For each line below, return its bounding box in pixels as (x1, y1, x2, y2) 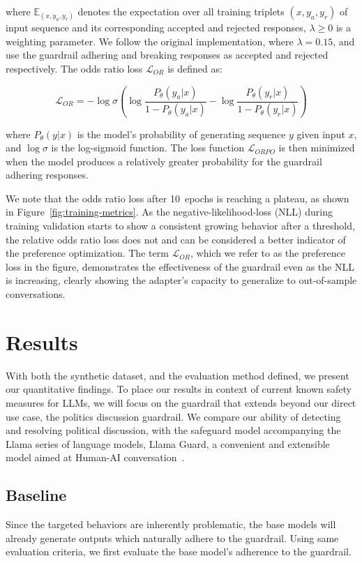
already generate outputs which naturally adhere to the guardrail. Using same (6, 530, 339, 545)
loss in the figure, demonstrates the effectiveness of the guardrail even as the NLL (6, 259, 354, 273)
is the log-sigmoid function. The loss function (51, 140, 244, 155)
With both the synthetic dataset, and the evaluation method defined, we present (6, 368, 349, 382)
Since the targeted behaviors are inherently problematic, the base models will (6, 517, 336, 532)
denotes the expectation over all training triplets (77, 4, 285, 18)
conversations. (6, 287, 66, 301)
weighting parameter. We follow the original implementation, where (6, 33, 294, 48)
